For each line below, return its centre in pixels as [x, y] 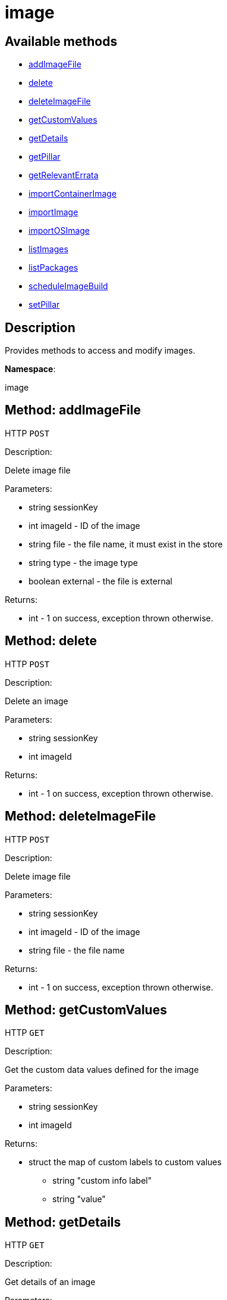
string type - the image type [83, 562]
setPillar [44, 305]
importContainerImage [73, 194]
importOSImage [59, 231]
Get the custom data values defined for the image [102, 1070]
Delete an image [37, 701]
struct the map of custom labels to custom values [125, 1162]
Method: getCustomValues [86, 1010]
